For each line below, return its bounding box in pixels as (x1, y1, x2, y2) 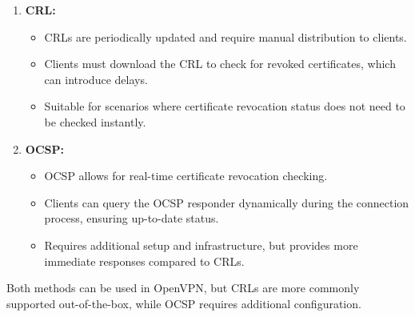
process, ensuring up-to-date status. (44, 210, 219, 227)
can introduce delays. (44, 70, 148, 87)
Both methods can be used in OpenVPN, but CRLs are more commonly (6, 279, 360, 296)
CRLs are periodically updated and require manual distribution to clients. (44, 28, 407, 45)
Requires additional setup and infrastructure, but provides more (44, 236, 358, 253)
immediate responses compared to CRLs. (44, 252, 245, 269)
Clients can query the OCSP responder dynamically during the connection (44, 194, 409, 211)
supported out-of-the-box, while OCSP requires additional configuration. (6, 295, 361, 311)
